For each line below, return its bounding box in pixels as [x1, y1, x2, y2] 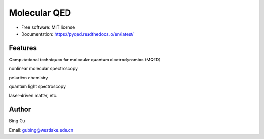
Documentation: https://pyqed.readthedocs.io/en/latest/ [21, 31, 134, 37]
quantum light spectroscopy [9, 83, 66, 90]
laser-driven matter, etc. [9, 93, 58, 99]
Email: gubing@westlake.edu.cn [9, 127, 73, 133]
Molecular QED [9, 7, 71, 18]
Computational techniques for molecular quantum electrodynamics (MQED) [9, 57, 161, 62]
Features [9, 44, 37, 52]
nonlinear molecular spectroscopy [9, 66, 78, 72]
